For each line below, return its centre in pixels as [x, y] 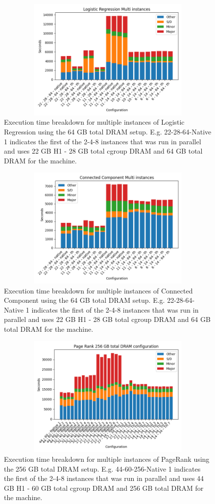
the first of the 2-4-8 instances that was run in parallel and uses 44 [104, 478]
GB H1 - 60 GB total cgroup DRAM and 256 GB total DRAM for [104, 488]
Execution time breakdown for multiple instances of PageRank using [107, 459]
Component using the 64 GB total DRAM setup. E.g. [84, 300]
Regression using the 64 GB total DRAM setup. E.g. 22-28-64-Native [108, 131]
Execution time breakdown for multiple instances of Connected [98, 290]
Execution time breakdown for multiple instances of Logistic [94, 122]
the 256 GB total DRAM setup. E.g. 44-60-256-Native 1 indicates [102, 468]
